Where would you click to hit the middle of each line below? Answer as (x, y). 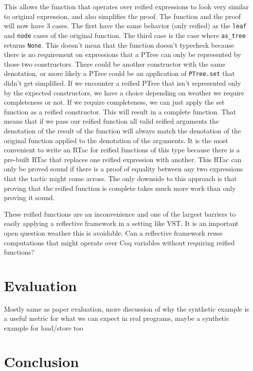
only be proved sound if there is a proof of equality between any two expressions (124, 169)
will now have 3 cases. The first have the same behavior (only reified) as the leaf (125, 26)
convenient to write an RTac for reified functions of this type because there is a (122, 150)
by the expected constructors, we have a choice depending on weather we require (124, 92)
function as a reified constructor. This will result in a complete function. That (120, 111)
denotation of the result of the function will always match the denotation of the (123, 130)
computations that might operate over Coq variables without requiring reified (119, 242)
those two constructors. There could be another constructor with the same (115, 64)
